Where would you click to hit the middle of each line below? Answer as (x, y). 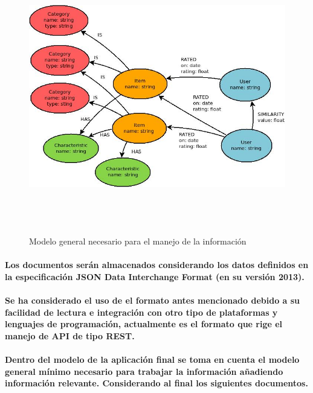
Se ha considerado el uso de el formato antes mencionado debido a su (153, 300)
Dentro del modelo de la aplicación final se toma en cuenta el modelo (152, 359)
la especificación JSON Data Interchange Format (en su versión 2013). (155, 276)
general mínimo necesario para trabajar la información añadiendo (144, 371)
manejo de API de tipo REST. (70, 335)
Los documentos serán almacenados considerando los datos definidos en (157, 265)
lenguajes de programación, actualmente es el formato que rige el (144, 324)
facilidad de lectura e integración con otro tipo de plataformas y (141, 312)
